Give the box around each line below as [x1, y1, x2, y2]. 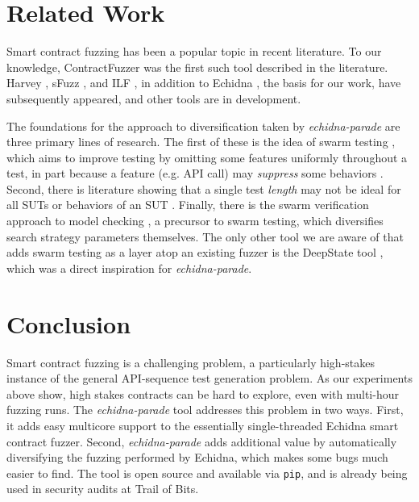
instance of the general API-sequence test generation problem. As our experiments [6, 370, 413, 387]
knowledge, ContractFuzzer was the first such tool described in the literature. [6, 58, 388, 75]
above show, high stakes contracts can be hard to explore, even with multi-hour [6, 385, 399, 402]
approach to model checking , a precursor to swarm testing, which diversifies [6, 212, 384, 229]
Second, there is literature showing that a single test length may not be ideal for [6, 180, 401, 197]
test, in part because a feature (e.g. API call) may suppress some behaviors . [6, 165, 384, 182]
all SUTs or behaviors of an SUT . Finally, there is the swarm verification [6, 196, 369, 213]
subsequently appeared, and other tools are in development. [6, 90, 301, 107]
